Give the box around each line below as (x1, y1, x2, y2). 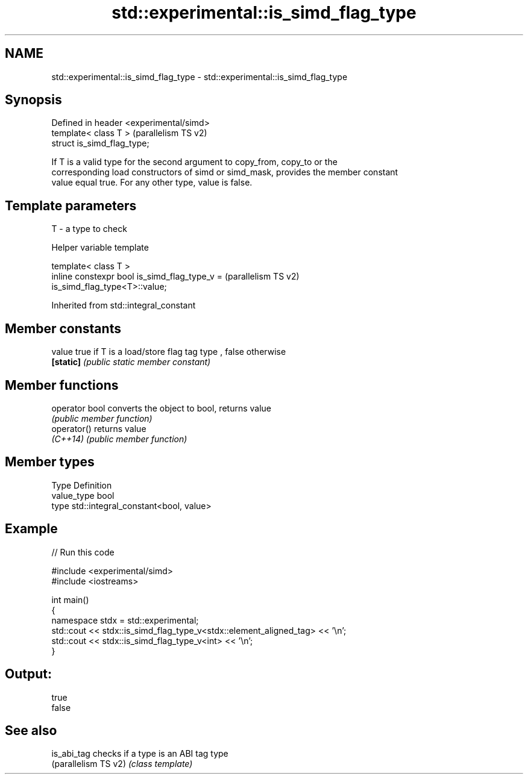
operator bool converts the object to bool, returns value (51, 402, 271, 413)
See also (5, 722, 57, 738)
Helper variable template (51, 242, 149, 253)
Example (5, 521, 58, 537)
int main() (51, 594, 89, 605)
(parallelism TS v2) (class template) (51, 759, 193, 769)
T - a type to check (51, 224, 127, 234)
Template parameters (5, 198, 137, 213)
